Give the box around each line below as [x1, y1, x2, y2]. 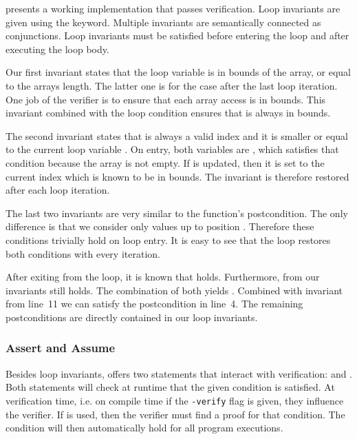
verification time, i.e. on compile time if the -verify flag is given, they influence [6, 393, 344, 407]
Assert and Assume [6, 339, 116, 356]
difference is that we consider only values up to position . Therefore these [6, 219, 314, 234]
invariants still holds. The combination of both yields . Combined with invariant [6, 283, 343, 297]
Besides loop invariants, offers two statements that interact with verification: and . [6, 366, 352, 380]
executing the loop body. [6, 41, 109, 56]
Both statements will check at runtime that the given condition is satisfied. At [6, 380, 335, 394]
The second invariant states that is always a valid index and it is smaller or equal [6, 128, 349, 143]
